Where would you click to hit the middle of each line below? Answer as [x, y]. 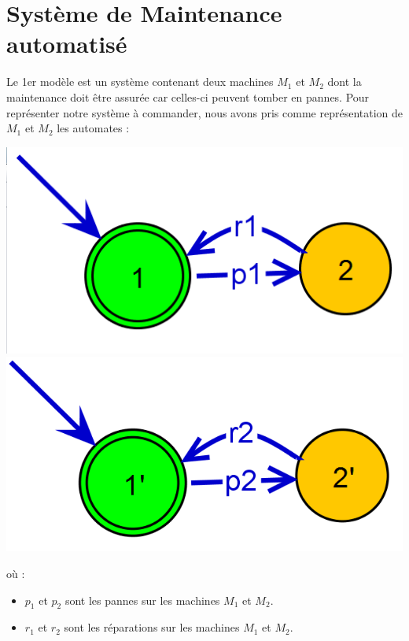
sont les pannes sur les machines [142, 600]
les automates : [93, 128]
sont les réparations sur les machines [152, 627]
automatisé [67, 44]
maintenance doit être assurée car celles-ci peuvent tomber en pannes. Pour [188, 96]
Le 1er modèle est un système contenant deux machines [140, 82]
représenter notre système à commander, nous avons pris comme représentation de [204, 112]
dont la [345, 82]
